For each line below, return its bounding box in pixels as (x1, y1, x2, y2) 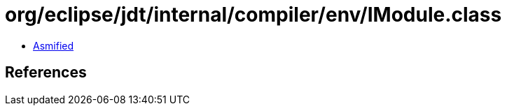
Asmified (33, 39, 74, 52)
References (5, 64, 87, 82)
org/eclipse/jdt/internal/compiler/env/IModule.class (5, 3, 502, 27)
